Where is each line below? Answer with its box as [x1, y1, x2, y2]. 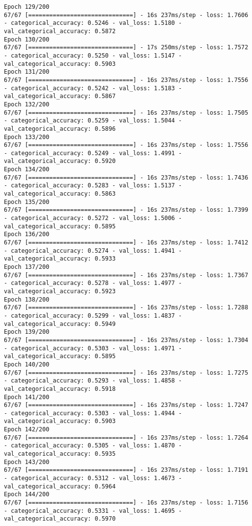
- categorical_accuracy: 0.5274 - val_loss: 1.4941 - [4, 247, 182, 254]
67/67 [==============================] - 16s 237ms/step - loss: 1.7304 [4, 336, 249, 344]
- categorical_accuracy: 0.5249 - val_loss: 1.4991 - [4, 149, 182, 157]
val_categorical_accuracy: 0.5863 [4, 190, 116, 198]
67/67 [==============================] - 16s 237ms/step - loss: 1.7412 [4, 239, 249, 246]
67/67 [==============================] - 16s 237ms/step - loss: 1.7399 [4, 206, 249, 214]
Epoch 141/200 [4, 393, 50, 401]
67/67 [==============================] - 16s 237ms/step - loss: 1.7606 [4, 11, 249, 19]
